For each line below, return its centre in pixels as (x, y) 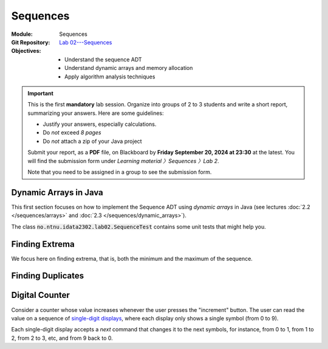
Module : (22, 34)
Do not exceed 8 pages (72, 133)
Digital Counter (40, 295)
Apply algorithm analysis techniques (110, 77)
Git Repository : (31, 42)
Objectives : (26, 51)
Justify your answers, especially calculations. (100, 124)
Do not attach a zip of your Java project (92, 141)
